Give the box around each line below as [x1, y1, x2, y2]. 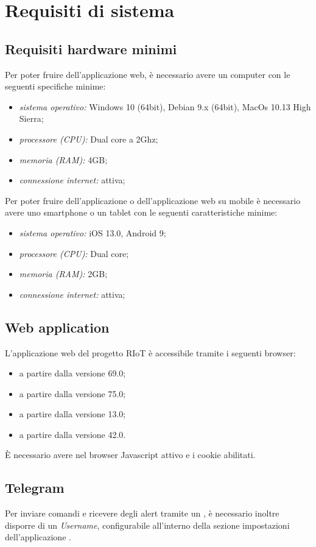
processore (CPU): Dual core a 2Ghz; [19, 132, 158, 145]
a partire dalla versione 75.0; [19, 387, 126, 400]
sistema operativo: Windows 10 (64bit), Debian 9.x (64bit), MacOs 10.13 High [19, 100, 311, 113]
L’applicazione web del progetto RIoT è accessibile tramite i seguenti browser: [5, 346, 296, 359]
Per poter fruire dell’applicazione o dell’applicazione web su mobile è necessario [5, 194, 301, 206]
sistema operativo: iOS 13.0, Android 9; [19, 226, 166, 239]
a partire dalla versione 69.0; [19, 367, 126, 379]
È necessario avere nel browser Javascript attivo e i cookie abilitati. [5, 448, 256, 461]
